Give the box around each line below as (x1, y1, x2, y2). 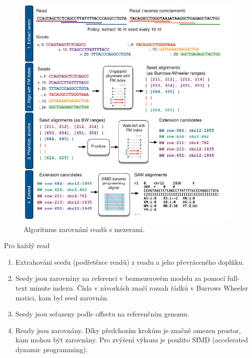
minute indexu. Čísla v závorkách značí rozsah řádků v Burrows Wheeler (29, 282, 248, 293)
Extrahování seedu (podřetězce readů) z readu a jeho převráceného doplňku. (15, 256, 245, 267)
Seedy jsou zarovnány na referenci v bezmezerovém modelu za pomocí (15, 273, 226, 283)
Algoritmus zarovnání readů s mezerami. (23, 224, 145, 234)
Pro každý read (4, 240, 50, 251)
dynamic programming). (15, 344, 88, 354)
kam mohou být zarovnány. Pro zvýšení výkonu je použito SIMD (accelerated (15, 335, 248, 345)
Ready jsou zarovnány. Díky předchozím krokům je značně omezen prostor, (15, 325, 241, 335)
